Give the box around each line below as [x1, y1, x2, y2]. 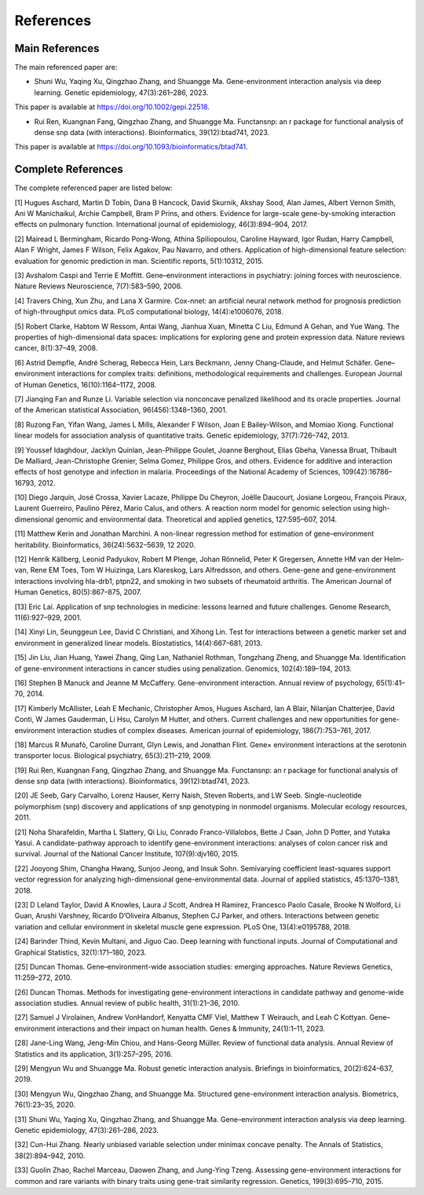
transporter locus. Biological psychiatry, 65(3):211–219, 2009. [14, 751, 212, 761]
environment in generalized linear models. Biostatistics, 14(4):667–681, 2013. [14, 638, 263, 647]
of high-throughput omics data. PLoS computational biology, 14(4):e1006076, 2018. [14, 307, 284, 317]
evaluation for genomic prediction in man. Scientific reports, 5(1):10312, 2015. [14, 256, 264, 266]
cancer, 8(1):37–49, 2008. [14, 343, 98, 353]
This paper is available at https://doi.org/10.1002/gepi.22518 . [14, 102, 210, 112]
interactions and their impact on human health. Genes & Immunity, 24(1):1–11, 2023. [57, 1024, 326, 1033]
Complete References [14, 163, 123, 176]
